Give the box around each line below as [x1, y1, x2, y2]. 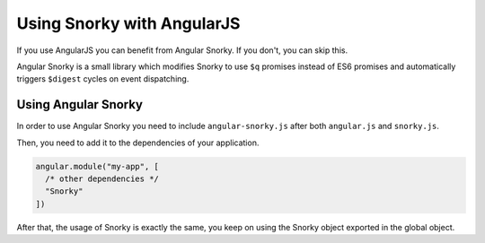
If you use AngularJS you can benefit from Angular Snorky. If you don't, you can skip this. [16, 45, 348, 56]
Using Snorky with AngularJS [16, 13, 241, 33]
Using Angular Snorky [16, 97, 144, 112]
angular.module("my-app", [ [35, 161, 159, 171]
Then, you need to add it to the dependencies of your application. [16, 137, 260, 148]
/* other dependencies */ [45, 174, 159, 184]
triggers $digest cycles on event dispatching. [16, 74, 190, 84]
